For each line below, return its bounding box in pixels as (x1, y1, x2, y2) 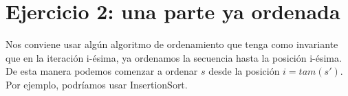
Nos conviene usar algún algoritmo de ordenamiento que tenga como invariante (6, 37, 338, 51)
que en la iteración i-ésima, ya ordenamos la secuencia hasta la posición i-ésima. (6, 50, 342, 64)
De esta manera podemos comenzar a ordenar (6, 64, 198, 78)
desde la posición (208, 64, 280, 78)
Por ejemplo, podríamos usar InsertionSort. (6, 77, 188, 91)
